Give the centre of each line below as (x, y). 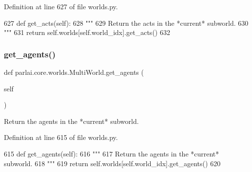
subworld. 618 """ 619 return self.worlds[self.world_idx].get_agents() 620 (112, 163)
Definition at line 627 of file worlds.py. (61, 6)
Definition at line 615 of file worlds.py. (61, 137)
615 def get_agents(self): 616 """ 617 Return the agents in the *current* (112, 153)
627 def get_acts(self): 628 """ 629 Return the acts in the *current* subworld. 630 (126, 23)
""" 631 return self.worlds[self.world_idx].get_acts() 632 (87, 32)
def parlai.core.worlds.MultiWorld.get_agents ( (74, 72)
